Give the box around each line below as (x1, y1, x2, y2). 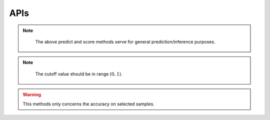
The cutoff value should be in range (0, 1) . (35, 70, 122, 77)
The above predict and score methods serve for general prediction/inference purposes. (35, 38, 215, 44)
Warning (22, 91, 41, 97)
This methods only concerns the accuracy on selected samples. (22, 100, 155, 107)
